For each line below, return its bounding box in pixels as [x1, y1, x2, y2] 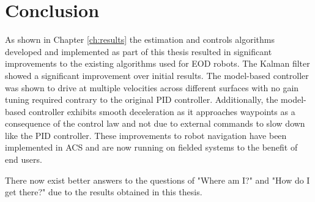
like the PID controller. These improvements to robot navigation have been [5, 129, 287, 141]
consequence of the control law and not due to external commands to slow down [5, 117, 305, 130]
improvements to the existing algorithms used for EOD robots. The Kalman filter [5, 57, 310, 70]
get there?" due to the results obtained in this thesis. [5, 185, 202, 198]
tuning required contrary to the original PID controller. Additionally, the [5, 93, 278, 106]
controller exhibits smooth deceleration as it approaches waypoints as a [28, 105, 295, 118]
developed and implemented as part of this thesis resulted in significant [5, 45, 272, 58]
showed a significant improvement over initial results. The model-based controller [5, 69, 309, 81]
